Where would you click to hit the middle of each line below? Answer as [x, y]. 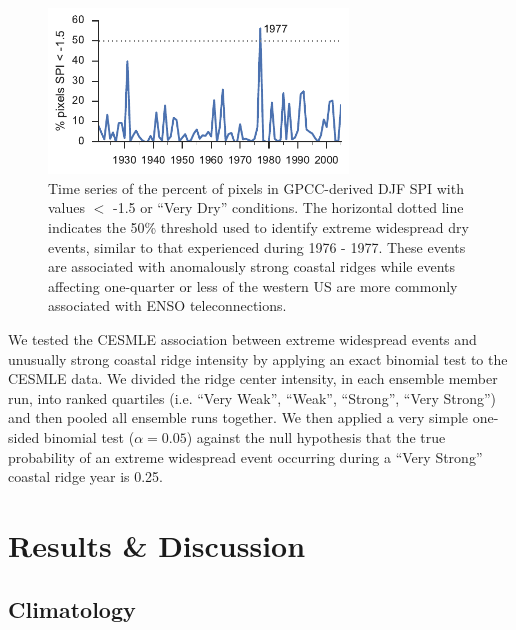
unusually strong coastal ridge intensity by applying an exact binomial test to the [258, 358]
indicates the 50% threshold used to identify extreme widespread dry [258, 227]
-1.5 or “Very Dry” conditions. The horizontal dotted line [288, 207]
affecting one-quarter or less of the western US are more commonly [253, 285]
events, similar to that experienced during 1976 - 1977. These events [257, 246]
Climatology [72, 608]
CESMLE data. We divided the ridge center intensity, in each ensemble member [253, 378]
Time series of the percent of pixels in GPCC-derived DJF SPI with [256, 187]
